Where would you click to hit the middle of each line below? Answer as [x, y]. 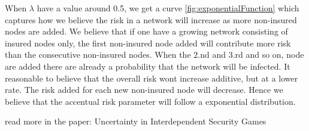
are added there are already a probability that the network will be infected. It [148, 66]
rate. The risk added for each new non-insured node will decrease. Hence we [144, 90]
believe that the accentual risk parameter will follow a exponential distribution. [150, 101]
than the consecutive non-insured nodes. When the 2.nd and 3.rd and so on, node [154, 54]
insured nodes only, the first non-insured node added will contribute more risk [148, 43]
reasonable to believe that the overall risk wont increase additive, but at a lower [152, 78]
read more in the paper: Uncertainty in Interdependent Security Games [136, 121]
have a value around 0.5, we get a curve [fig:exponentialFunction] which [168, 8]
